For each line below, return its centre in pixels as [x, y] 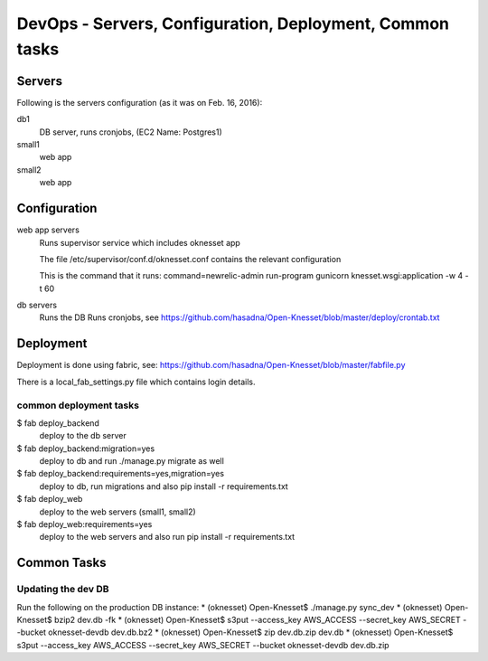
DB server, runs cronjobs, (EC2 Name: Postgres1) [131, 132]
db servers [37, 305]
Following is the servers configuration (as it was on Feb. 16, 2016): [140, 102]
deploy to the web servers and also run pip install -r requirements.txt [167, 537]
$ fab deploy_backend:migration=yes [86, 449]
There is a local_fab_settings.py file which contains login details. [136, 382]
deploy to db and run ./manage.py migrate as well [132, 461]
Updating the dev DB [63, 590]
